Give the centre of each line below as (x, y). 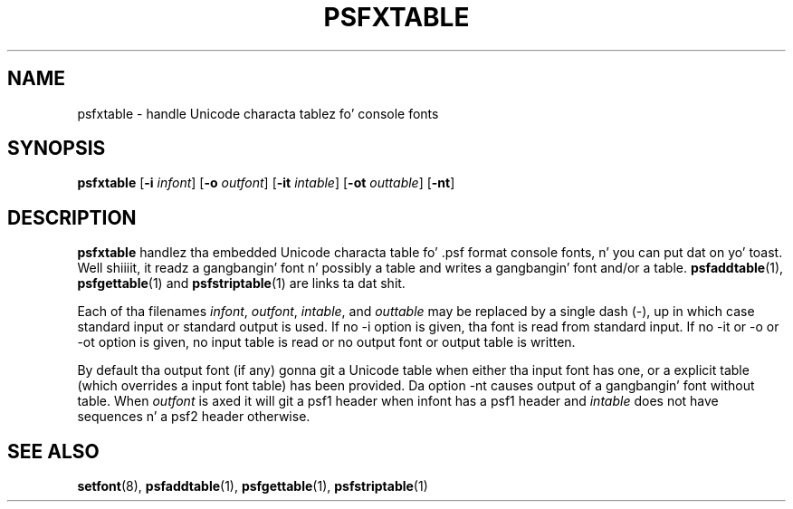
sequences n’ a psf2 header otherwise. (194, 417)
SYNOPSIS (57, 149)
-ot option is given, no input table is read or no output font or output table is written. (326, 342)
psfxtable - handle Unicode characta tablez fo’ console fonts (258, 113)
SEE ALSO (53, 451)
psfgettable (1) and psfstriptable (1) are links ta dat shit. (241, 283)
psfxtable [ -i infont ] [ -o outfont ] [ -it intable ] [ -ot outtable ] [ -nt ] (266, 183)
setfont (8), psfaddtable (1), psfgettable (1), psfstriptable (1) (253, 486)
